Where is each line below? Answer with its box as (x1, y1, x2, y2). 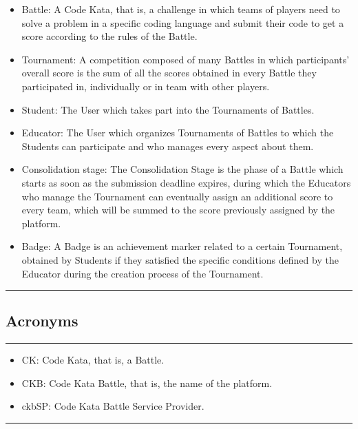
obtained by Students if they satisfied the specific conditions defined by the (21, 252, 339, 266)
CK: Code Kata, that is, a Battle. (21, 353, 165, 367)
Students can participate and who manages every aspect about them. (21, 138, 314, 153)
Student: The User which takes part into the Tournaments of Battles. (21, 102, 315, 116)
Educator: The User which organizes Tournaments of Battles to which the (21, 125, 334, 140)
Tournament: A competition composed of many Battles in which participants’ (21, 52, 350, 66)
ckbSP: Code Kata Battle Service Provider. (21, 399, 204, 413)
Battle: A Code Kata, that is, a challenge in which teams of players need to (21, 2, 340, 16)
